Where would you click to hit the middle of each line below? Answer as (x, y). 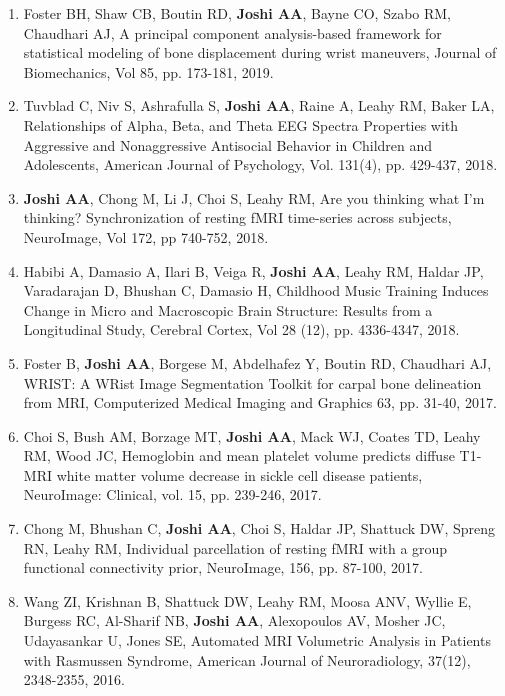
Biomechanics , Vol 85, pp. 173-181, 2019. (148, 71)
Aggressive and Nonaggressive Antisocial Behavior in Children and (228, 144)
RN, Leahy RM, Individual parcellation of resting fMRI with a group (235, 547)
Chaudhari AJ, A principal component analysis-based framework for (232, 32)
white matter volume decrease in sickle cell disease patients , (239, 474)
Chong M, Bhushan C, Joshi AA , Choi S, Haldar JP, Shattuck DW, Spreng (259, 528)
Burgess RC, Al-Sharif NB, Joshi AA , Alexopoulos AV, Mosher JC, (234, 620)
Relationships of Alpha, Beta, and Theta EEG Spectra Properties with (241, 124)
